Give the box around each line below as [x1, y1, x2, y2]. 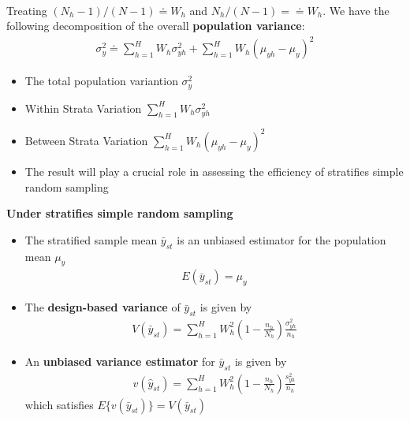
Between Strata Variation [24, 132, 148, 148]
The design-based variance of [24, 299, 181, 315]
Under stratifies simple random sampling [6, 205, 233, 222]
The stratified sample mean [24, 231, 158, 248]
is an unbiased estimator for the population [177, 231, 386, 248]
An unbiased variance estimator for [24, 352, 215, 369]
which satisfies [24, 396, 94, 412]
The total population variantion [24, 73, 178, 89]
